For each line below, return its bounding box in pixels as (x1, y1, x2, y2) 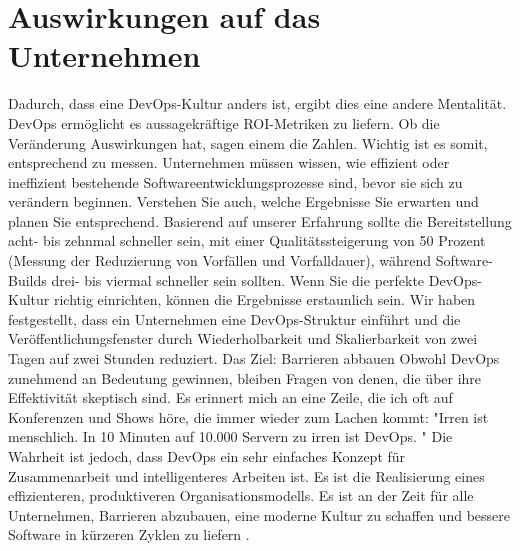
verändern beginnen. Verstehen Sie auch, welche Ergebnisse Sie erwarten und (8, 191, 479, 212)
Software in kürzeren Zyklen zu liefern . (8, 524, 250, 545)
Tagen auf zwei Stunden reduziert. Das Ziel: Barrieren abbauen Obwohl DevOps (8, 348, 500, 369)
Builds (8, 269, 47, 290)
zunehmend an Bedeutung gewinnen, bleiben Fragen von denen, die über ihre (8, 367, 482, 388)
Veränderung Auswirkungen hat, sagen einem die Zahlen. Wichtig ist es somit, (8, 132, 488, 153)
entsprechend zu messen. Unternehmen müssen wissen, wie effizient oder (8, 152, 450, 173)
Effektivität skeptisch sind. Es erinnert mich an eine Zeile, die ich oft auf (8, 387, 453, 408)
